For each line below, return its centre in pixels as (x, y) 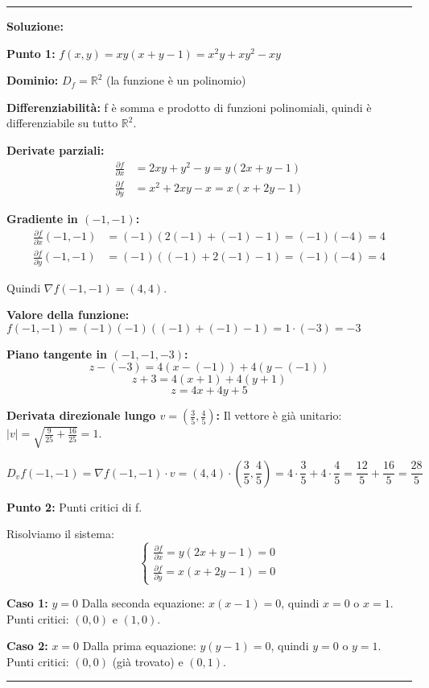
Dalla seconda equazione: (143, 603)
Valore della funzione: (68, 315)
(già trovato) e (148, 661)
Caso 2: (27, 646)
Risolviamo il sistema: (60, 534)
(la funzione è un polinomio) (176, 80)
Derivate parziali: (56, 149)
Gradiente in (42, 219)
